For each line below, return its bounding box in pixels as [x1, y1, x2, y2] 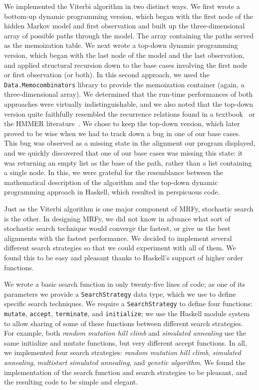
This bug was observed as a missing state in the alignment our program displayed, [4, 138, 256, 148]
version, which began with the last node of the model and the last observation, [4, 49, 245, 60]
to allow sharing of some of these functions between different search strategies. [4, 318, 243, 328]
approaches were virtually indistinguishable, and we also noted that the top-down [4, 99, 254, 109]
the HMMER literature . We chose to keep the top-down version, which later [4, 118, 240, 129]
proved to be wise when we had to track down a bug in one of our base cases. [4, 128, 241, 138]
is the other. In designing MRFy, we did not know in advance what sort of [4, 213, 231, 223]
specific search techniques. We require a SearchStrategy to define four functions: [4, 298, 253, 309]
